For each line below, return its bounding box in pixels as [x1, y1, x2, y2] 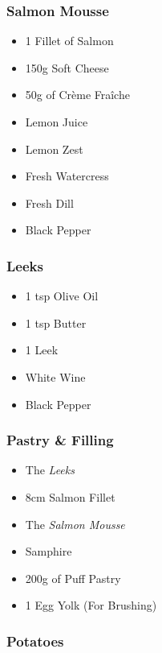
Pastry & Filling [6, 430, 114, 450]
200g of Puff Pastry [25, 569, 121, 586]
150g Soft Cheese [25, 59, 109, 76]
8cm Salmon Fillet [25, 488, 115, 505]
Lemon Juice [25, 114, 88, 130]
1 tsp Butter [25, 314, 87, 331]
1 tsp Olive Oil [25, 287, 99, 304]
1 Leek [25, 341, 59, 358]
